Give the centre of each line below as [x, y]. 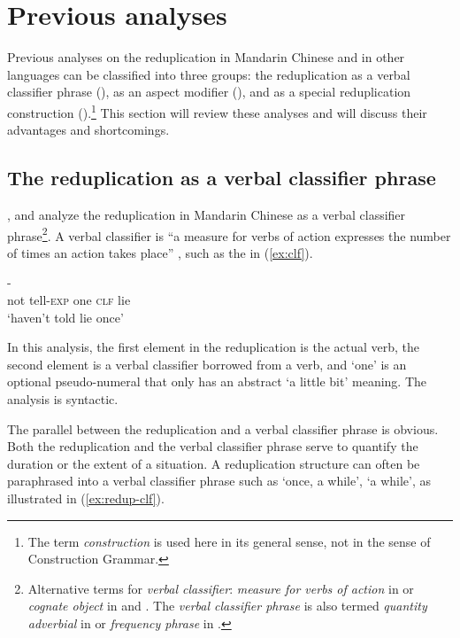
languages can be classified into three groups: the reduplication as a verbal [209, 74]
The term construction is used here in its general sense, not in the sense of [229, 541]
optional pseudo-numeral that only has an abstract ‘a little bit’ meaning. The [217, 381]
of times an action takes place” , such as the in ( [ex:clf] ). [160, 252]
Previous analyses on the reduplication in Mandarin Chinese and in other [206, 57]
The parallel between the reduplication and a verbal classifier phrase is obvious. [223, 428]
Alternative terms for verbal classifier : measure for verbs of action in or [221, 588]
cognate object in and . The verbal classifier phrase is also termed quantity [227, 606]
